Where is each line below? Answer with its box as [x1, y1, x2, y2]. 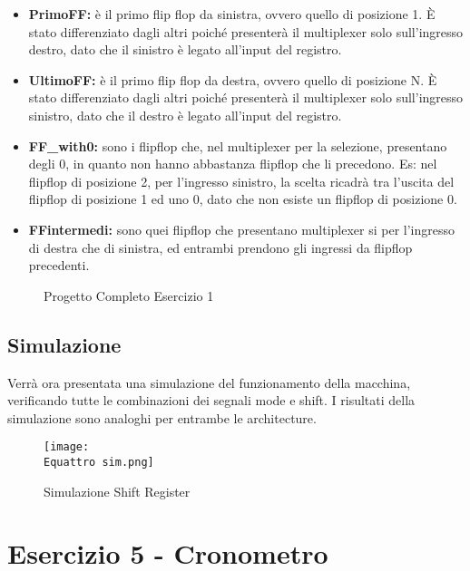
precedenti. [28, 256, 90, 275]
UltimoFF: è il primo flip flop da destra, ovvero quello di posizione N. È [28, 70, 437, 89]
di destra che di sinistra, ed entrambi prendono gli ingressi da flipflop [28, 237, 413, 256]
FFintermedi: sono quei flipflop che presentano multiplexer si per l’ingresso [28, 219, 455, 238]
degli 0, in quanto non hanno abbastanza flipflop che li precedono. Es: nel [28, 154, 437, 173]
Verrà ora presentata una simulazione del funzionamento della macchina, [7, 373, 411, 392]
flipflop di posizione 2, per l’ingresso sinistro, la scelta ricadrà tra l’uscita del [28, 171, 455, 190]
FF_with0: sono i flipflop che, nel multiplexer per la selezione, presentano [28, 136, 447, 155]
